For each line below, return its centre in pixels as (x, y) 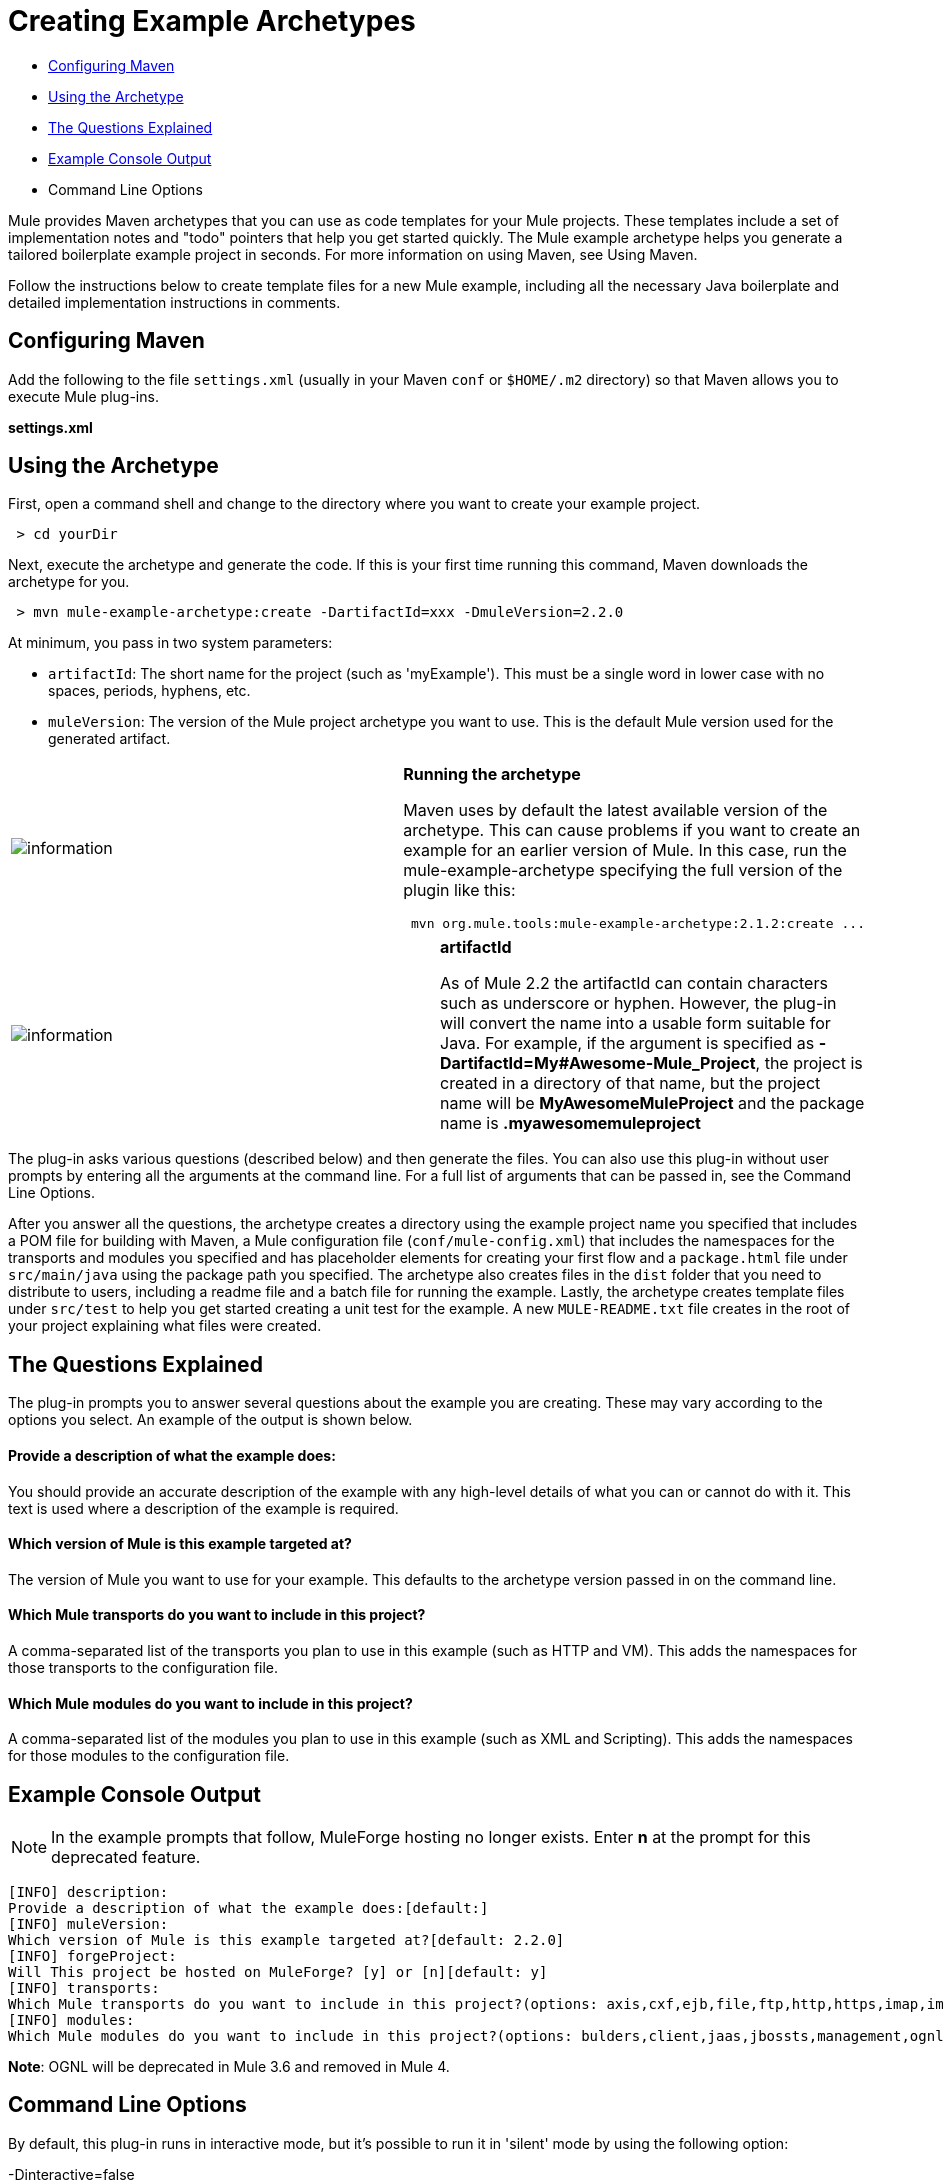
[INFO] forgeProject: (92, 1956)
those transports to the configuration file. (143, 1667)
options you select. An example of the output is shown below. (210, 1420)
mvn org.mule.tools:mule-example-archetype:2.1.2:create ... (638, 924)
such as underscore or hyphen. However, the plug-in (638, 1003)
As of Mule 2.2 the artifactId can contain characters (634, 983)
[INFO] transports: (84, 1988)
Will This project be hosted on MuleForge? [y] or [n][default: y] (278, 1972)
